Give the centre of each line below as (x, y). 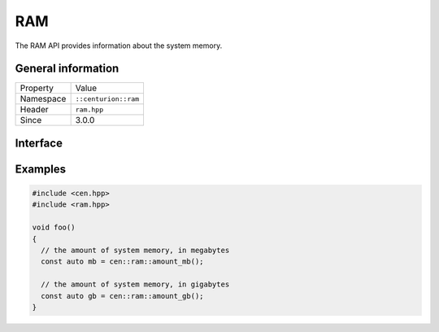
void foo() (54, 227)
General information (67, 69)
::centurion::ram (107, 99)
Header (34, 110)
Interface (39, 143)
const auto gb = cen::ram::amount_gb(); (122, 296)
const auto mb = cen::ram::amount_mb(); (122, 262)
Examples (41, 169)
